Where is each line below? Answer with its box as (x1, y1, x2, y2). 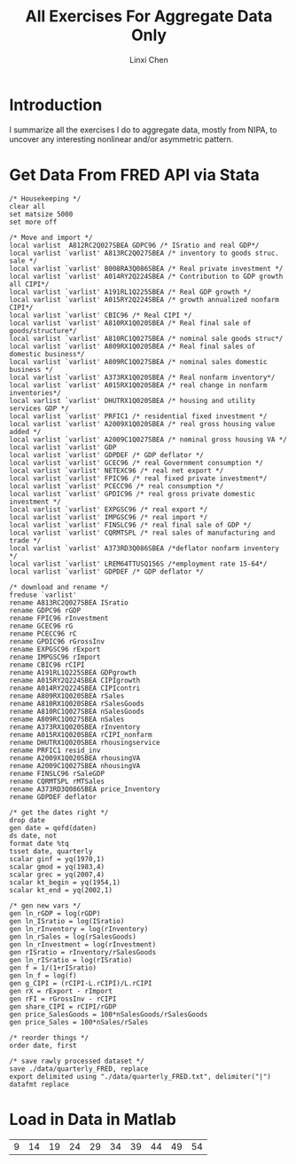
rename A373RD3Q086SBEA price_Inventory (9, 784, 161, 794)
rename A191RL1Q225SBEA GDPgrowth (9, 668, 137, 677)
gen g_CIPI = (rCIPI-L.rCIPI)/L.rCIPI (9, 978, 152, 987)
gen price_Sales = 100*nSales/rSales (9, 1018, 149, 1026)
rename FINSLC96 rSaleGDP (9, 769, 105, 778)
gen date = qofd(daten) (9, 823, 97, 832)
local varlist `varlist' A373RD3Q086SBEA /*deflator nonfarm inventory (9, 543, 279, 552)
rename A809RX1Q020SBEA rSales (9, 691, 125, 701)
